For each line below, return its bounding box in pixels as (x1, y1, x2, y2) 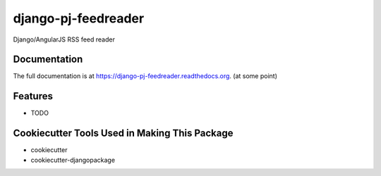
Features (13, 90, 53, 102)
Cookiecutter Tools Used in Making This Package (13, 127, 234, 139)
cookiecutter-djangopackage (30, 156, 116, 164)
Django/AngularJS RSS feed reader (13, 35, 116, 44)
